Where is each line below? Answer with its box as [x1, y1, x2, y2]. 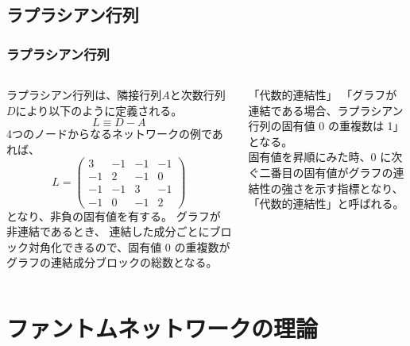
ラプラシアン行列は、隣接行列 [6, 86, 162, 102]
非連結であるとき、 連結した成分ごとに [6, 223, 210, 240]
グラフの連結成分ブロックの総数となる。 [6, 254, 218, 271]
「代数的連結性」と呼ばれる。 [248, 195, 404, 212]
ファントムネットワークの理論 [6, 312, 319, 344]
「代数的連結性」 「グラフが [248, 86, 397, 102]
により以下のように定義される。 [15, 102, 183, 118]
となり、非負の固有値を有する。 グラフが [6, 207, 221, 224]
